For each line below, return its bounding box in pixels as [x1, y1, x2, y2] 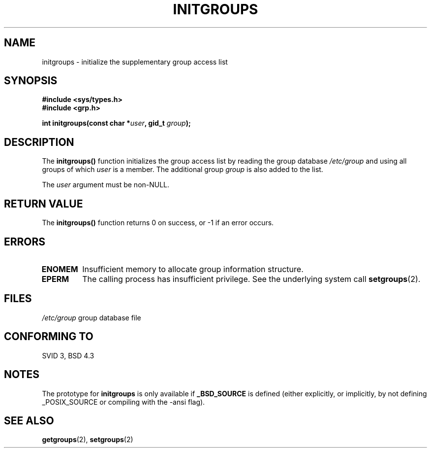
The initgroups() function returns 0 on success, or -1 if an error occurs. [42, 218, 274, 227]
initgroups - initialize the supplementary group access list [42, 57, 228, 66]
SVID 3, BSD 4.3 [42, 351, 94, 360]
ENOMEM [41, 264, 78, 274]
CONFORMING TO [4, 330, 93, 343]
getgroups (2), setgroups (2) [42, 435, 133, 444]
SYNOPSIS [4, 74, 58, 87]
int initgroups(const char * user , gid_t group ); [42, 119, 191, 128]
